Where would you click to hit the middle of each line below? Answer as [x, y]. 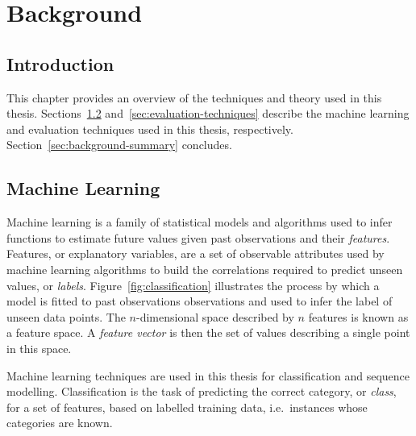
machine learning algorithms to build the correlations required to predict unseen [205, 269]
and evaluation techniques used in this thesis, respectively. [150, 129]
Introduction [60, 63]
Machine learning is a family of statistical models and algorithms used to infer [200, 222]
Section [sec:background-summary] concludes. [119, 145]
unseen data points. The [66, 316]
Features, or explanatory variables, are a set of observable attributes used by [196, 253]
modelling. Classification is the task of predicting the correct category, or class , [202, 391]
